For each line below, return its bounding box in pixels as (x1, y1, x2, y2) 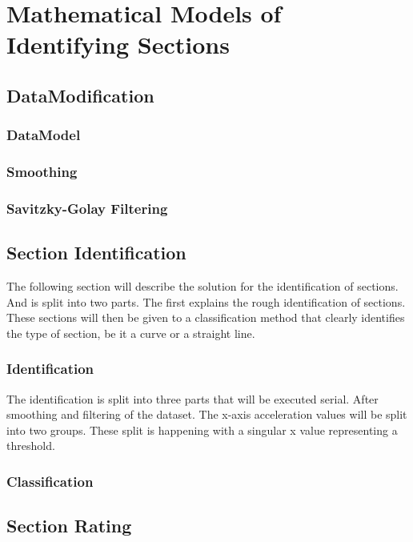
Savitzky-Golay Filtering (6, 198, 168, 218)
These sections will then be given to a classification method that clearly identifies (6, 309, 405, 326)
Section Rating (6, 513, 132, 538)
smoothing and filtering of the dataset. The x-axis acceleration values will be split (6, 406, 407, 423)
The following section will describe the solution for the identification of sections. (6, 278, 399, 295)
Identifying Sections (6, 28, 230, 61)
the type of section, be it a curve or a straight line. (6, 324, 255, 341)
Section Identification (6, 240, 186, 265)
